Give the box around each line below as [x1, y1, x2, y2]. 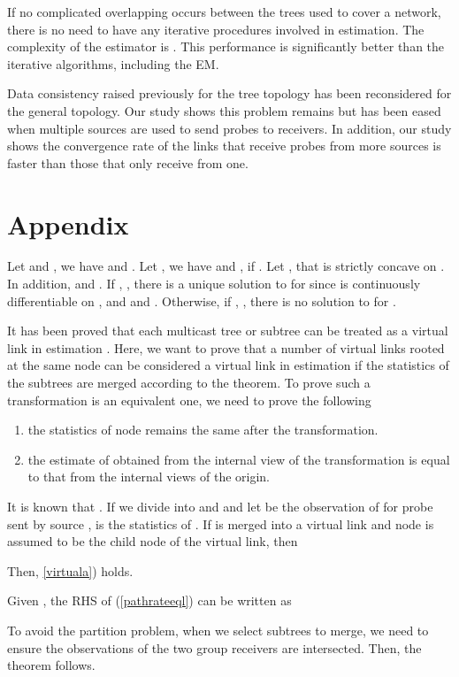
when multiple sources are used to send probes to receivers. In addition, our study [7, 119, 452, 137]
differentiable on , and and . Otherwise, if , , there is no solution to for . [7, 291, 396, 310]
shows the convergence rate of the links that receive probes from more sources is [7, 136, 441, 155]
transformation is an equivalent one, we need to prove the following [7, 390, 371, 409]
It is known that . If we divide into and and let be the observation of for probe [7, 497, 433, 515]
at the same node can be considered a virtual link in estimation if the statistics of [7, 356, 449, 374]
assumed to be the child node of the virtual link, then [7, 532, 298, 550]
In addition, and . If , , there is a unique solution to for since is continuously [7, 274, 421, 293]
